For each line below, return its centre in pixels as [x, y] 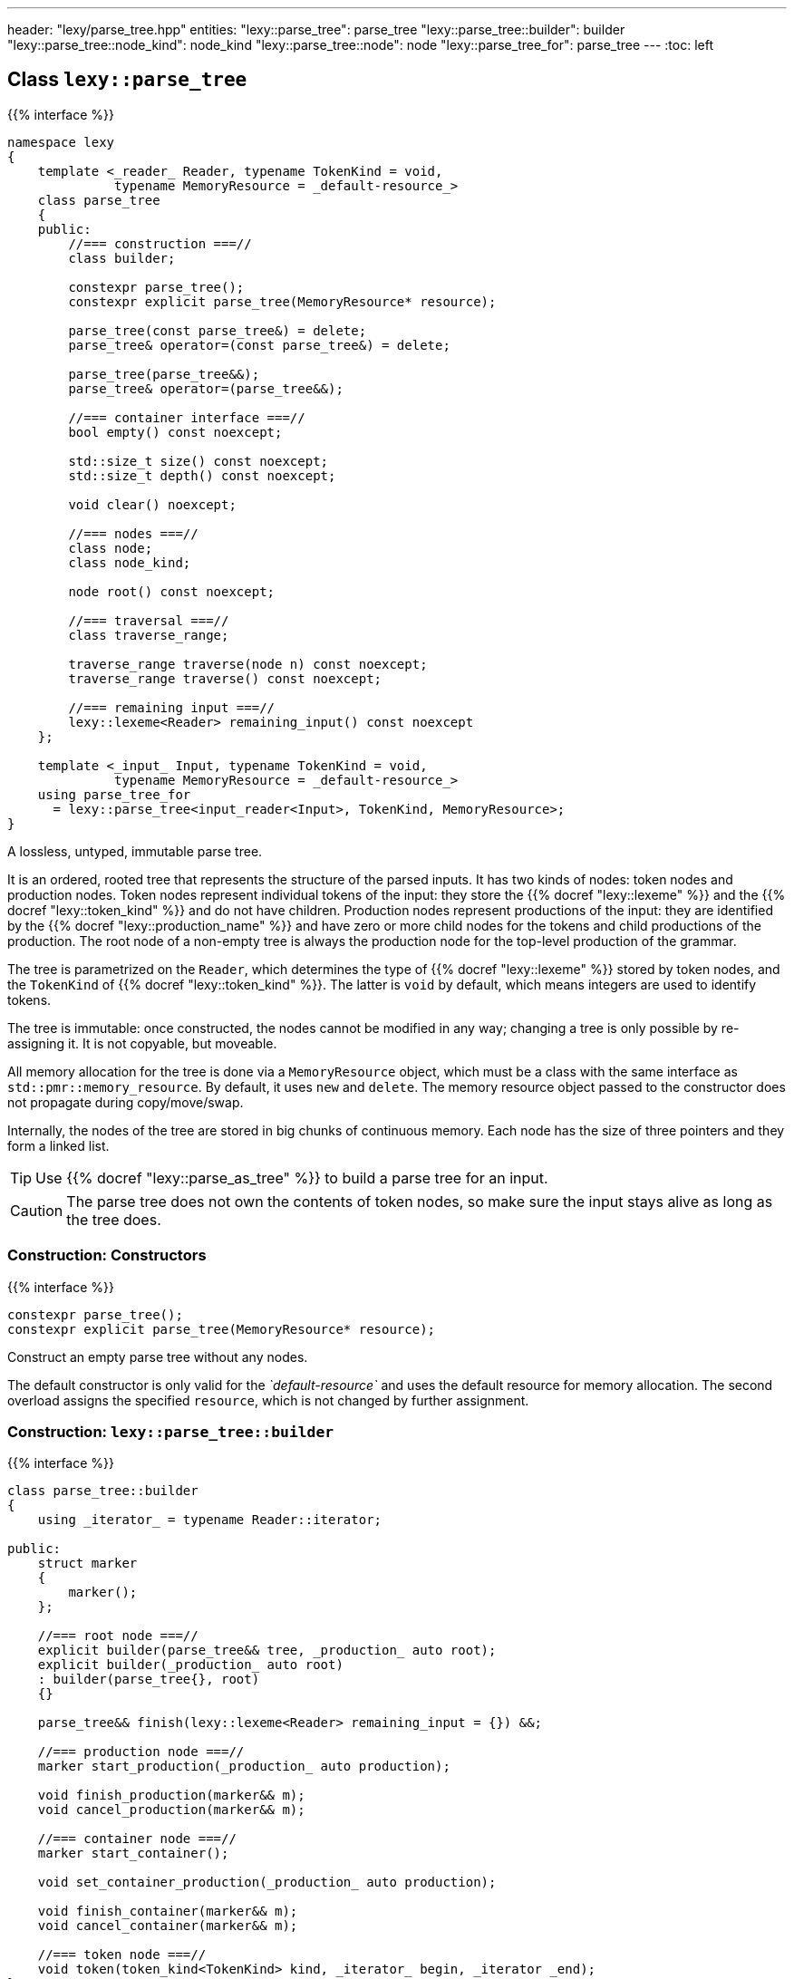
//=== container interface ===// [187, 417]
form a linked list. [58, 1145]
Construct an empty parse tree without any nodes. [158, 1356]
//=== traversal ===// [149, 620]
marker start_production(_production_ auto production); [244, 1767]
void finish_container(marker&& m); [168, 1911]
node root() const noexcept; [172, 591]
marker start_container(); [133, 1854]
